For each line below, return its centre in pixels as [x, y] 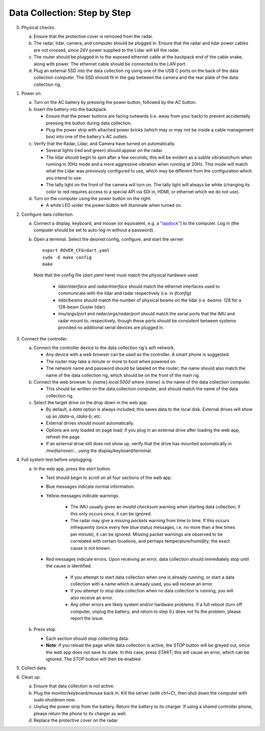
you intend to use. [64, 178]
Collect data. [34, 668]
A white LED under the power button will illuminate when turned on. [114, 205]
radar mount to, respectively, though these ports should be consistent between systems [147, 321]
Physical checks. [39, 27]
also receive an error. [92, 598]
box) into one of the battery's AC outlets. [87, 137]
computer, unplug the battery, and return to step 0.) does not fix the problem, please [156, 611]
